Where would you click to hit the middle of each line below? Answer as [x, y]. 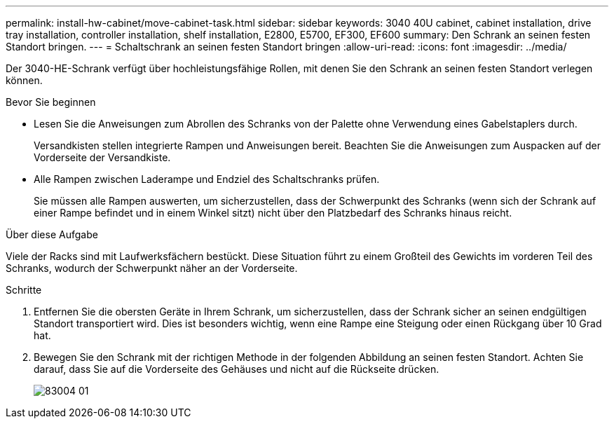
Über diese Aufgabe [52, 234]
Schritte [24, 290]
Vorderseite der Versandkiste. [102, 157]
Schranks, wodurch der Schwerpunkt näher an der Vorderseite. [152, 268]
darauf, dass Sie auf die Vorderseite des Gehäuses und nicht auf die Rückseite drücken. [237, 369]
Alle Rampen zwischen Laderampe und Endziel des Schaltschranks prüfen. [207, 179]
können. [24, 80]
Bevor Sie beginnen [51, 102]
